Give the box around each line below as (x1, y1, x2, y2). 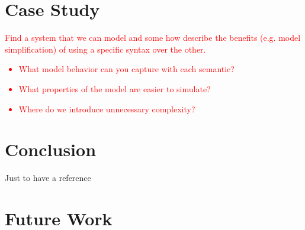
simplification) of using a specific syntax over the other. (5, 43, 206, 55)
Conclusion (5, 137, 97, 161)
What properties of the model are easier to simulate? (18, 82, 211, 95)
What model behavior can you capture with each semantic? (18, 63, 235, 75)
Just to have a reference (5, 171, 91, 184)
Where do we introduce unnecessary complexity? (18, 102, 195, 115)
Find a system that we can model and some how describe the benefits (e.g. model (5, 31, 301, 44)
